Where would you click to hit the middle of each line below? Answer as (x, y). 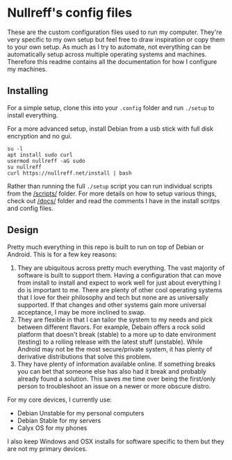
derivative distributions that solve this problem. (84, 356)
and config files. (30, 208)
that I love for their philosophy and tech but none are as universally (113, 297)
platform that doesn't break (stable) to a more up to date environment (117, 334)
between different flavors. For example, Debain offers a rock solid (111, 327)
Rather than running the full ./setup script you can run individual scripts (110, 186)
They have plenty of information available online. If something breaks (116, 364)
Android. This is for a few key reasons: (62, 254)
